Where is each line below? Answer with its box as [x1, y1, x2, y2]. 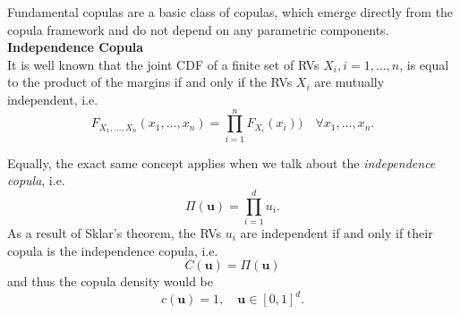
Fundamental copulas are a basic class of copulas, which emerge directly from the [7, 3, 454, 21]
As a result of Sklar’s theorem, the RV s [7, 224, 222, 242]
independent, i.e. [7, 89, 98, 108]
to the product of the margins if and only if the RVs [7, 72, 293, 91]
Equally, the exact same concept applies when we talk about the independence [7, 153, 436, 172]
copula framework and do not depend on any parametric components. [7, 20, 389, 38]
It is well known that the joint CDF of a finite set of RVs [7, 55, 319, 73]
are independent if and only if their [240, 224, 433, 242]
